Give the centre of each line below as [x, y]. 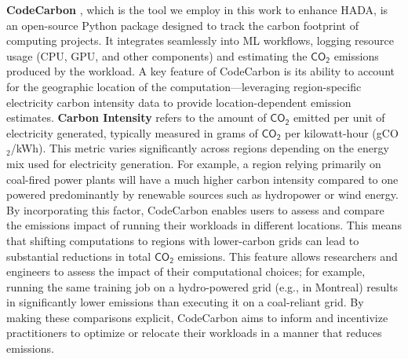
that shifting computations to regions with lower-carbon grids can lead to [183, 240]
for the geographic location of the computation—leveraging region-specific [184, 86]
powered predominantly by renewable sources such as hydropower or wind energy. [202, 194]
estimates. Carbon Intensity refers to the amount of [137, 117]
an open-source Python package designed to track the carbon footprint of [182, 25]
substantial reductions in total [79, 256]
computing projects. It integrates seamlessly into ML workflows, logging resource [200, 40]
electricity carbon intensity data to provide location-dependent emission [179, 102]
